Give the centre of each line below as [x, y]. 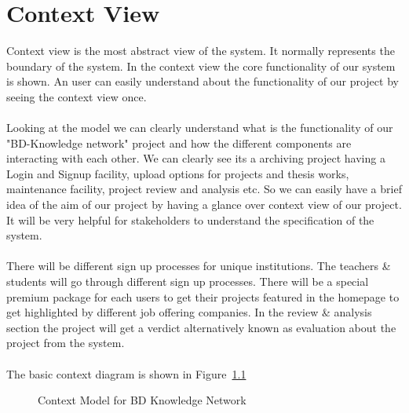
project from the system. [66, 343]
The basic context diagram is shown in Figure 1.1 [126, 373]
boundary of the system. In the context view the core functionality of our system [201, 66]
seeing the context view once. [77, 96]
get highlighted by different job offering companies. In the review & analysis [189, 312]
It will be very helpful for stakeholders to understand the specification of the [190, 219]
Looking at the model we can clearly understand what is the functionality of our [200, 128]
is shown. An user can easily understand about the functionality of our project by [203, 81]
